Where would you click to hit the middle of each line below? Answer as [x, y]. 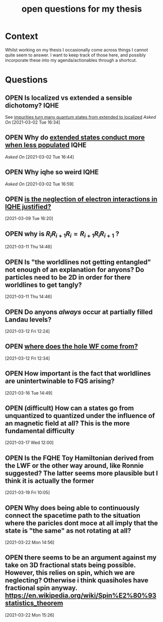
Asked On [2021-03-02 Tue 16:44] [40, 157]
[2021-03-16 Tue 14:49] [29, 393]
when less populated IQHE [46, 145]
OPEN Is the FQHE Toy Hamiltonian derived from [80, 458]
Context [22, 36]
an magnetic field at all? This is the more [67, 424]
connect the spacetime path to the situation [73, 515]
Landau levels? [28, 320]
